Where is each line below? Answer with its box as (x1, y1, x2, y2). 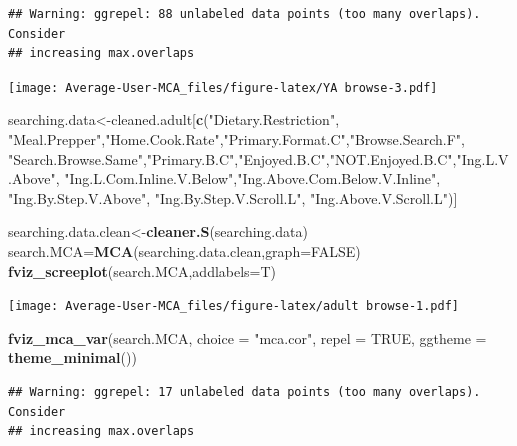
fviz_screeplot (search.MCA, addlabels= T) (8, 260, 277, 281)
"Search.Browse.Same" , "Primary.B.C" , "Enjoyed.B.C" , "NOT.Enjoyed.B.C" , (8, 148, 457, 169)
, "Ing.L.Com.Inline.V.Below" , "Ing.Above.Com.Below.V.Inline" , (55, 168, 441, 189)
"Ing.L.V (456, 148, 509, 169)
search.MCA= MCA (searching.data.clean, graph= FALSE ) (8, 241, 361, 261)
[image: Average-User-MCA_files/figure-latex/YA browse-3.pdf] (8, 80, 438, 95)
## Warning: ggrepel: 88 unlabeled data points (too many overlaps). (8, 7, 481, 21)
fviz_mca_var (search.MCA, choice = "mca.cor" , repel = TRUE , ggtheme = (8, 327, 487, 348)
